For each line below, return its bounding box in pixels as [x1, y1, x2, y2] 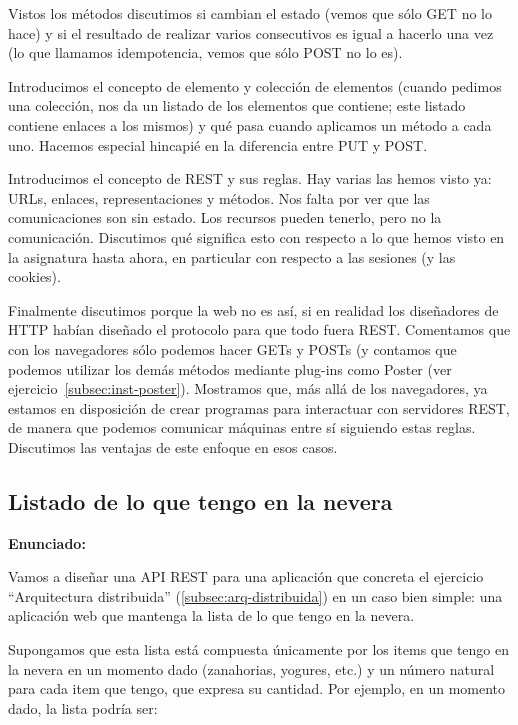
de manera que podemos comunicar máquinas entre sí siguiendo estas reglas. [8, 417, 476, 438]
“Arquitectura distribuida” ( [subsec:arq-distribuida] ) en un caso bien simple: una [8, 585, 503, 606]
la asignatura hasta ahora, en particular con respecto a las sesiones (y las [8, 246, 456, 267]
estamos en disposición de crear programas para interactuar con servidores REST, [8, 397, 510, 418]
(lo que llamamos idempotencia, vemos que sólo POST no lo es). [8, 42, 403, 63]
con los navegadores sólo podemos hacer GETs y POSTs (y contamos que [8, 338, 457, 359]
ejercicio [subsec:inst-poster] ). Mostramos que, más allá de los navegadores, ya [8, 378, 488, 399]
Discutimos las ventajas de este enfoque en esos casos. [8, 436, 338, 457]
